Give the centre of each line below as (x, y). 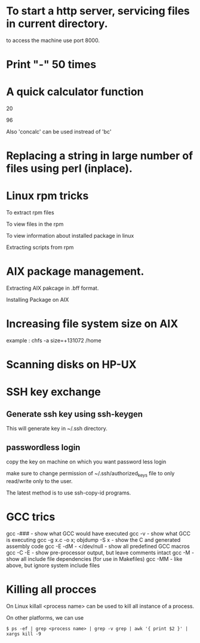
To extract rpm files (30, 213)
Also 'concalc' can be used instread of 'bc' (59, 132)
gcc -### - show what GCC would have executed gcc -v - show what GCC (99, 533)
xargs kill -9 (24, 634)
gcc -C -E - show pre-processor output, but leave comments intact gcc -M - (100, 553)
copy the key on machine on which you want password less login (86, 462)
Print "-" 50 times (51, 65)
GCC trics (31, 517)
